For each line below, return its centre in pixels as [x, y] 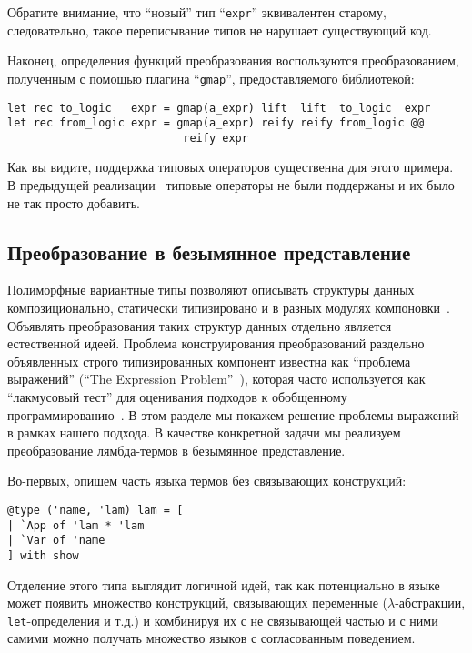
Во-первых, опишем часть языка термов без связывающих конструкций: [207, 481]
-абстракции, [430, 603]
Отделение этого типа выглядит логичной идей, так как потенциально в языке [224, 584]
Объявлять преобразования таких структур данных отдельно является [200, 325]
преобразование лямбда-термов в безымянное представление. [176, 450]
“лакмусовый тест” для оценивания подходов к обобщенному [177, 397]
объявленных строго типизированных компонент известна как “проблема [209, 361]
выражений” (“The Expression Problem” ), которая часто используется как [216, 379]
